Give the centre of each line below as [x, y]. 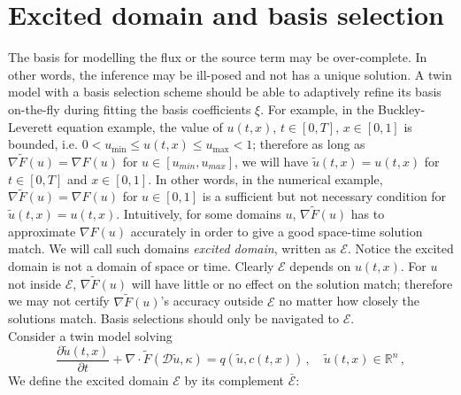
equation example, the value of [140, 126]
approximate [42, 231]
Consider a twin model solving [90, 335]
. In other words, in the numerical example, [265, 178]
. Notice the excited [401, 248]
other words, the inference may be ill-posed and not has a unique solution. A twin [230, 74]
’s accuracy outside [212, 301]
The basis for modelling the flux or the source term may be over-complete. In [218, 57]
